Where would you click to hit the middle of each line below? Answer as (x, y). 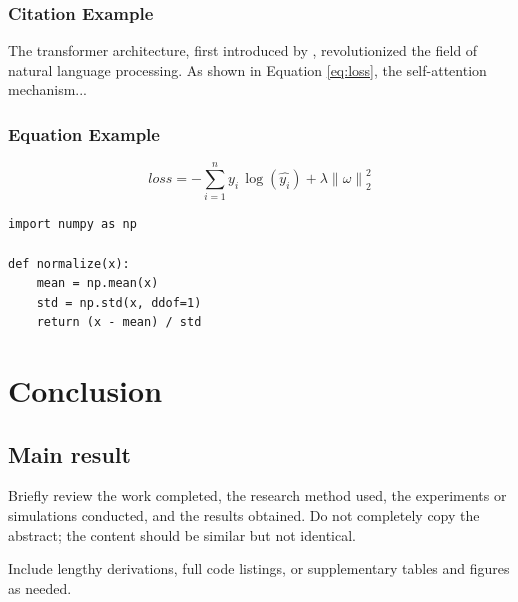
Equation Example (84, 133)
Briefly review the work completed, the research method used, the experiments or (257, 495)
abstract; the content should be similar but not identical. (182, 534)
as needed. (40, 587)
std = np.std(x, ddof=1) (119, 302)
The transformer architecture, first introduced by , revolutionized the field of (243, 50)
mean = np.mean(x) (97, 283)
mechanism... (48, 89)
